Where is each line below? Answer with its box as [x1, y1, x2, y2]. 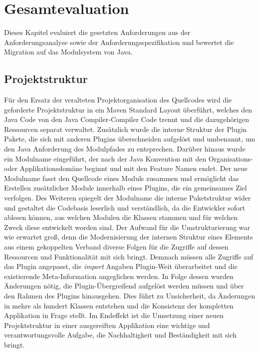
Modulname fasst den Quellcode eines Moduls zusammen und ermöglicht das [4, 172, 239, 183]
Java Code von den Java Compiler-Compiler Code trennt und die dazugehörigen [4, 114, 249, 124]
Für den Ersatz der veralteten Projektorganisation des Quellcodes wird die [4, 94, 232, 105]
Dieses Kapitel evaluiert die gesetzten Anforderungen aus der [4, 27, 191, 37]
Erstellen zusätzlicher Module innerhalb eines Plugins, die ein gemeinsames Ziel [4, 182, 247, 193]
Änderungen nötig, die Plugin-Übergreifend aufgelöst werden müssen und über [4, 280, 244, 291]
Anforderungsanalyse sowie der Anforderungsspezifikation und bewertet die [4, 36, 234, 47]
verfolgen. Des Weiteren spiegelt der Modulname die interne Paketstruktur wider [4, 192, 251, 203]
